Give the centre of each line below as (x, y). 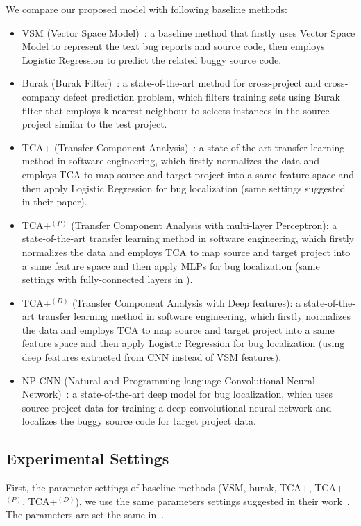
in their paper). (54, 202)
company (41, 96)
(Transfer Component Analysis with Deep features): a (186, 302)
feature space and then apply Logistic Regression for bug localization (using (183, 343)
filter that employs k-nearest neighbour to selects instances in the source (176, 110)
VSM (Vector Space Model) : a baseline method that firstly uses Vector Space (188, 32)
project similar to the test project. (94, 124)
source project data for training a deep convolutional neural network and (177, 407)
